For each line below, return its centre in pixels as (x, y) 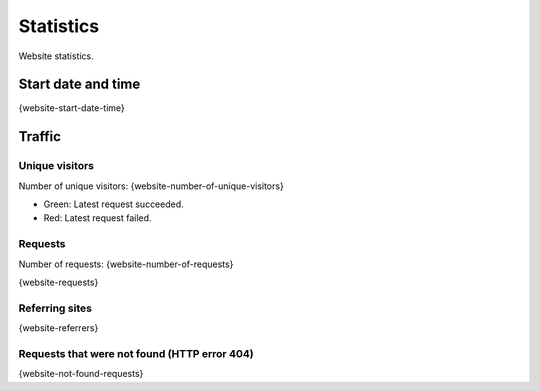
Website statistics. (56, 56)
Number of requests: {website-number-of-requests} (126, 264)
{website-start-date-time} (71, 108)
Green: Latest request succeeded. (113, 204)
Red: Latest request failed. (97, 218)
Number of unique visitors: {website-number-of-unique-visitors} (151, 186)
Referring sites (55, 308)
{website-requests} (58, 282)
